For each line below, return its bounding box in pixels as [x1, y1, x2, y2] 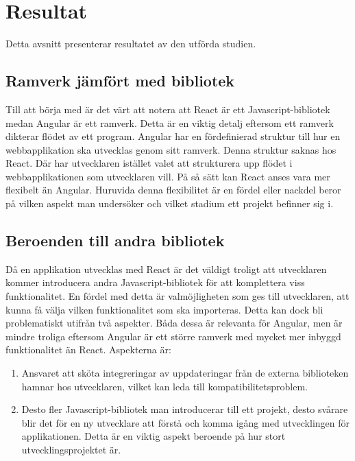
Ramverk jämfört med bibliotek [5, 70, 235, 91]
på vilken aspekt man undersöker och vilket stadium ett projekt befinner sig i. [5, 196, 334, 211]
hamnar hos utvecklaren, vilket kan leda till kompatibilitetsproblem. [21, 379, 308, 393]
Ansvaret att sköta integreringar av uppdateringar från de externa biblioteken [21, 366, 349, 380]
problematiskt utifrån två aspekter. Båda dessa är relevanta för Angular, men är [5, 316, 343, 330]
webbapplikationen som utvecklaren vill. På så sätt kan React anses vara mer [5, 169, 330, 183]
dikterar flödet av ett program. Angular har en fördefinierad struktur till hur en [5, 129, 341, 143]
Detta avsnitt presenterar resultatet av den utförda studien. [5, 36, 256, 51]
